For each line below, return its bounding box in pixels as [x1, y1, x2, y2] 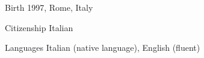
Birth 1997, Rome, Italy [5, 1, 93, 13]
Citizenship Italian [5, 21, 73, 33]
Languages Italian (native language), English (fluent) [5, 41, 200, 54]
